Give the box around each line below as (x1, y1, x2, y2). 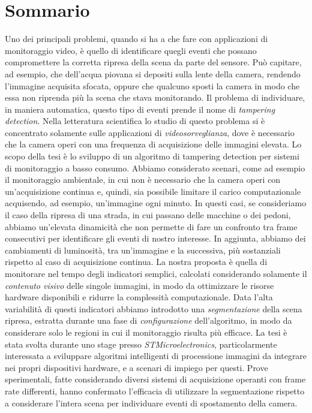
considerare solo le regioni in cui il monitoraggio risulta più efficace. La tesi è (5, 325, 287, 338)
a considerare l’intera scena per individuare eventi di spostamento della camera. (5, 396, 298, 409)
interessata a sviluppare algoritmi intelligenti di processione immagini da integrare (5, 349, 307, 362)
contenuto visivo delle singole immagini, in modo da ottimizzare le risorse (5, 279, 274, 291)
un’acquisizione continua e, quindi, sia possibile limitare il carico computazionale (5, 185, 301, 197)
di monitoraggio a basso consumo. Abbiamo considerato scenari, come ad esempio (5, 161, 305, 174)
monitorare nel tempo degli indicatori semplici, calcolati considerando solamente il (5, 267, 307, 279)
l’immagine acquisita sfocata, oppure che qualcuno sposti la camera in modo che (5, 79, 300, 92)
